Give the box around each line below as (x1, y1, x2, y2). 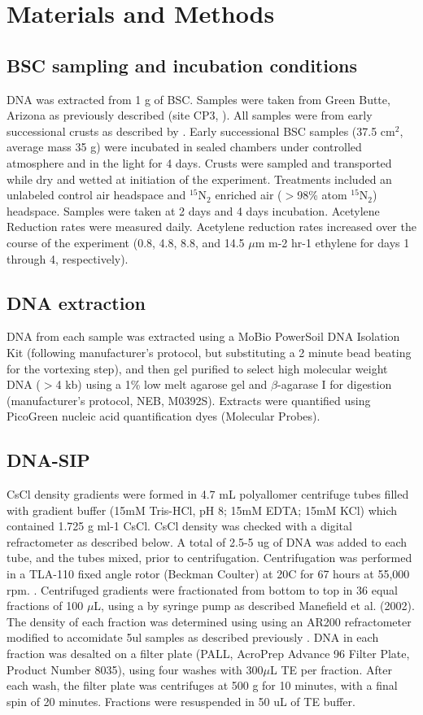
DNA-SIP (7, 447, 90, 473)
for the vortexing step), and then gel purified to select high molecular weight (7, 360, 388, 377)
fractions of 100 (7, 597, 84, 614)
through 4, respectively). (7, 250, 129, 267)
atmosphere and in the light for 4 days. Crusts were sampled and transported (7, 154, 392, 171)
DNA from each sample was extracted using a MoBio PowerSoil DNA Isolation (7, 328, 400, 345)
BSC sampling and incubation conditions (7, 52, 357, 77)
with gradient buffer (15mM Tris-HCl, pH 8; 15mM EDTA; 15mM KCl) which (7, 501, 398, 518)
